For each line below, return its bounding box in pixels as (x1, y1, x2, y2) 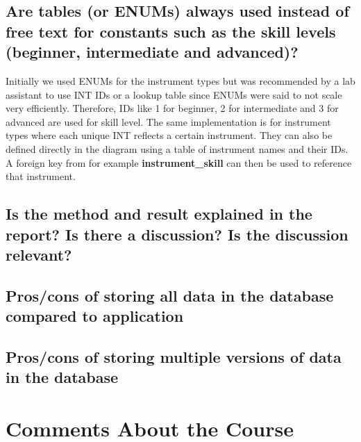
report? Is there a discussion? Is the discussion (6, 223, 349, 245)
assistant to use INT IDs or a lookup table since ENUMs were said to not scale (6, 87, 342, 101)
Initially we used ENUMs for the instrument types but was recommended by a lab (6, 73, 355, 88)
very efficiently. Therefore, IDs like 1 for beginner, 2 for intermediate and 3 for (6, 101, 339, 115)
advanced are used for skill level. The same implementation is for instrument (6, 114, 331, 129)
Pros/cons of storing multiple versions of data (6, 345, 342, 367)
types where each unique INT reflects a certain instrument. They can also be (6, 128, 333, 142)
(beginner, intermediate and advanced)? (6, 41, 299, 63)
